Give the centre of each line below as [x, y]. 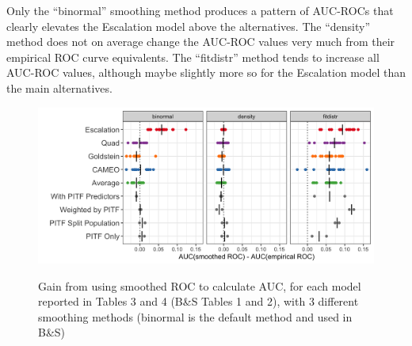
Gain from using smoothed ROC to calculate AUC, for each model [200, 285]
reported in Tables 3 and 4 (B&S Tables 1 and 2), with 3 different [198, 301]
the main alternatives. [59, 87]
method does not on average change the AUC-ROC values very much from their [201, 42]
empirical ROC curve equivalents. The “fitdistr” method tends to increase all [193, 57]
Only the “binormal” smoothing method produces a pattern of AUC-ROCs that [200, 10]
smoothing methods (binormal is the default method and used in [195, 316]
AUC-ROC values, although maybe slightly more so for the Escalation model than [206, 72]
